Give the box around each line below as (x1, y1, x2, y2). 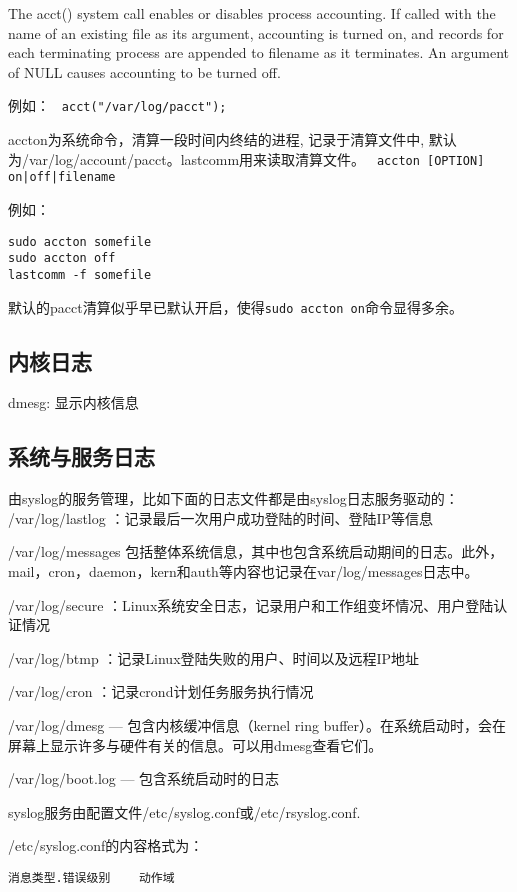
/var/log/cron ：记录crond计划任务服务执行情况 (8, 681, 314, 702)
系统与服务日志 (8, 441, 155, 472)
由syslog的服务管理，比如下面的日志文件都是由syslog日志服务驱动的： (8, 488, 459, 509)
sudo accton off (8, 251, 116, 266)
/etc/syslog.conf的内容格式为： (8, 835, 204, 856)
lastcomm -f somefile (8, 267, 152, 282)
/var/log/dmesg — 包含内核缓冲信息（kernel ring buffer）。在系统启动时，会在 (8, 714, 507, 735)
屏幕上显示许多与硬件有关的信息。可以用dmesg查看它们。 (8, 734, 383, 755)
